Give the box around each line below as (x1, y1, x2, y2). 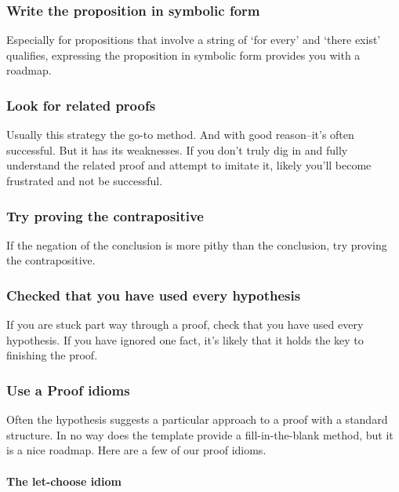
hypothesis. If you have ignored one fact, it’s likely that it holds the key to (6, 331, 364, 348)
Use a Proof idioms (6, 380, 130, 399)
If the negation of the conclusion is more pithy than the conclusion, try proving (6, 236, 387, 253)
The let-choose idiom (6, 472, 122, 489)
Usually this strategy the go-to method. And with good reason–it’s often (6, 126, 354, 143)
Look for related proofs (6, 95, 156, 115)
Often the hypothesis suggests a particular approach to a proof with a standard (6, 411, 388, 428)
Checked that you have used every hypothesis (6, 285, 301, 304)
